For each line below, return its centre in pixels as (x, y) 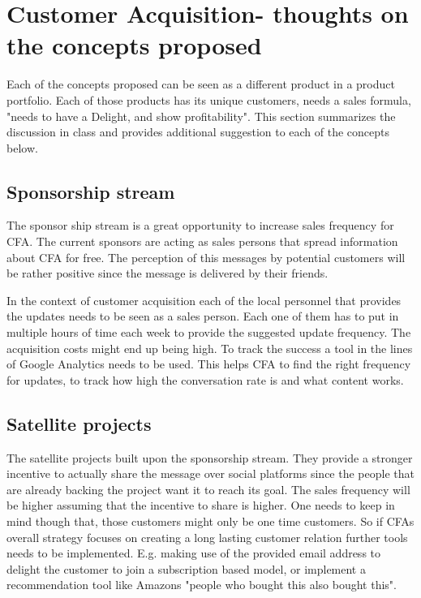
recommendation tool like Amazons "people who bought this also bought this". (202, 585)
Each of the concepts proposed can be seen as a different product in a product (201, 84)
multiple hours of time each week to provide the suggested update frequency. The (209, 332)
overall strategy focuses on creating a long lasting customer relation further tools (207, 537)
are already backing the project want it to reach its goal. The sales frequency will (208, 489)
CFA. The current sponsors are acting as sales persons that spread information (202, 241)
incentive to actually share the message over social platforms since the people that (210, 473)
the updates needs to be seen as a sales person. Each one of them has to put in (203, 316)
